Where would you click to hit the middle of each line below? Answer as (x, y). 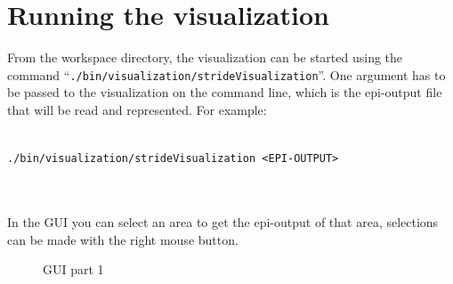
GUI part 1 (73, 269)
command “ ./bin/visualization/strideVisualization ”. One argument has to (226, 74)
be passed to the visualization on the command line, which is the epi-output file (225, 92)
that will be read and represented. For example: (137, 109)
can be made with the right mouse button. (123, 239)
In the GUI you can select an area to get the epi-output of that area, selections (223, 222)
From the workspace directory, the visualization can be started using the (205, 57)
